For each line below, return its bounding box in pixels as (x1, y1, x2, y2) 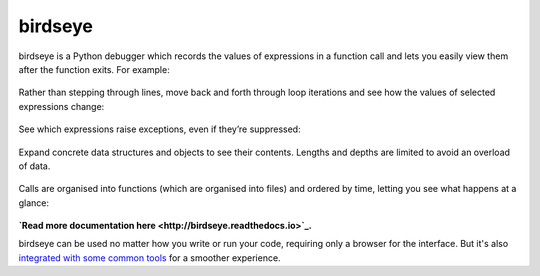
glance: (18, 196, 50, 209)
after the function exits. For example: (18, 63, 170, 75)
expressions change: (18, 100, 105, 112)
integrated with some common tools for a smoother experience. (18, 251, 281, 264)
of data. (18, 160, 51, 172)
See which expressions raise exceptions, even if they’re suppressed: (18, 123, 301, 135)
